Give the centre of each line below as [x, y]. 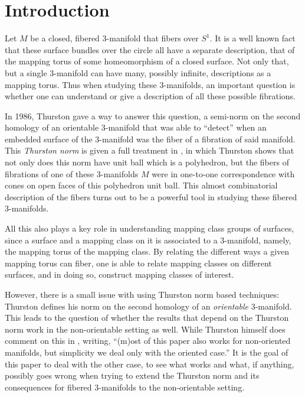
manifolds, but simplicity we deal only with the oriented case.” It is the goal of [147, 352]
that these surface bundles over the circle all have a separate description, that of [150, 49]
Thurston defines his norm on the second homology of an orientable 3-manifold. [148, 306]
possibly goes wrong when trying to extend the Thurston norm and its [132, 375]
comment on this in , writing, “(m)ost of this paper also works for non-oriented [148, 341]
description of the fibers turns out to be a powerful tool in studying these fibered [151, 196]
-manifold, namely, [258, 240]
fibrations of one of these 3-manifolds [72, 173]
